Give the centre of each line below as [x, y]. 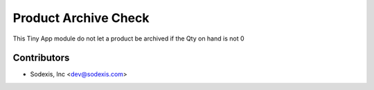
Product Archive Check [81, 18]
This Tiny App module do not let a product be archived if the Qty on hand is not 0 [128, 38]
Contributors [41, 58]
